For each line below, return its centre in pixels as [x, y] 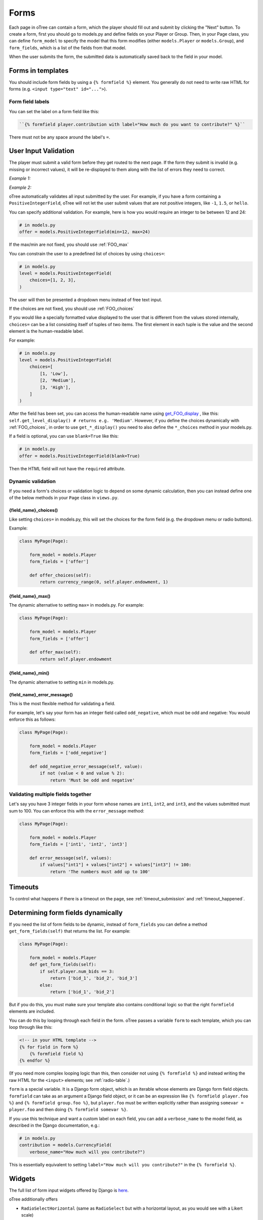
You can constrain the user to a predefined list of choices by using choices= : [87, 253]
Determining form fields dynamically [66, 913]
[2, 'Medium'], [58, 380]
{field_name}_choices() [33, 510]
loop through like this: [31, 1027]
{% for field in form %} [49, 1047]
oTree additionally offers [33, 1199]
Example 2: [20, 187]
